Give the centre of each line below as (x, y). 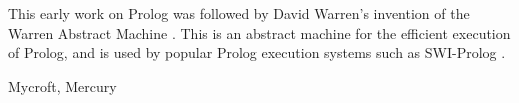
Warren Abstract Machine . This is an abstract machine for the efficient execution (259, 32)
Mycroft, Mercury (62, 85)
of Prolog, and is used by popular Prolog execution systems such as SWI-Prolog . (257, 52)
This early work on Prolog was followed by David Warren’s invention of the (239, 13)
